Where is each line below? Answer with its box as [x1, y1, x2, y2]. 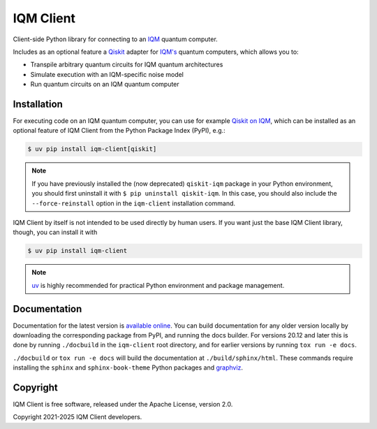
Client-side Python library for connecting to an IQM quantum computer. [13, 35, 218, 43]
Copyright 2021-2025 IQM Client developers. [13, 413, 142, 421]
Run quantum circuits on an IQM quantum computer [30, 80, 179, 89]
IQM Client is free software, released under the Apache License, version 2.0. [13, 400, 233, 409]
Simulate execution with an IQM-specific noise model [30, 70, 184, 78]
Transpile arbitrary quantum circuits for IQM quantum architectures [30, 60, 223, 69]
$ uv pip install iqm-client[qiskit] [27, 145, 157, 153]
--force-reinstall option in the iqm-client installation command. [31, 199, 236, 208]
